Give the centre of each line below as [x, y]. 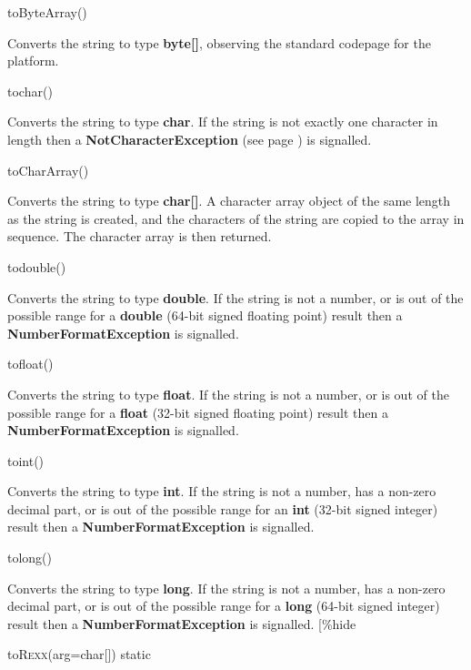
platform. [33, 61]
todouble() [37, 266]
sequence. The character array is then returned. [140, 236]
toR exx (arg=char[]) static [79, 654]
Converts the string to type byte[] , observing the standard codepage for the [219, 42]
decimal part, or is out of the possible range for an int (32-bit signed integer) [223, 508]
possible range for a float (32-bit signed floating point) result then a [198, 412]
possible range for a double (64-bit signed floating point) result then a [205, 315]
